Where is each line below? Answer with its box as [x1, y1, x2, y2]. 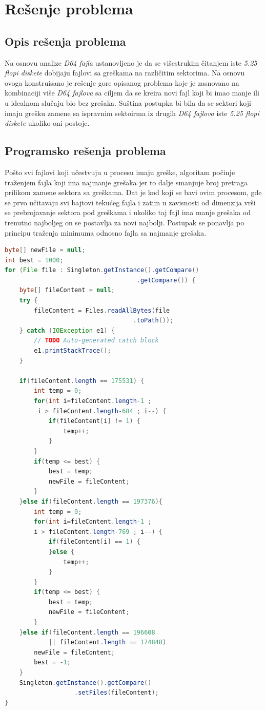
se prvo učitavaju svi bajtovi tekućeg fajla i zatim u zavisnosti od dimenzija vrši [5, 197, 256, 207]
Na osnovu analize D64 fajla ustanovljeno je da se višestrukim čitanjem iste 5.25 [5, 57, 257, 68]
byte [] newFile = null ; [5, 246, 86, 254]
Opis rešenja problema [5, 33, 126, 49]
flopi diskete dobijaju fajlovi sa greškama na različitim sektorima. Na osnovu [5, 67, 245, 78]
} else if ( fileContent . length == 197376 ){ [19, 497, 162, 505]
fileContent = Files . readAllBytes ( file [34, 306, 170, 314]
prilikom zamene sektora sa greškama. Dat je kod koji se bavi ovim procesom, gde [5, 187, 262, 198]
